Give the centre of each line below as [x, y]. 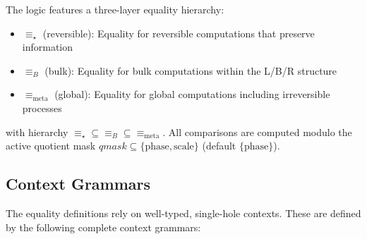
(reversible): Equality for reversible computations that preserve [179, 33]
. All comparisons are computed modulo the [257, 131]
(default [219, 146]
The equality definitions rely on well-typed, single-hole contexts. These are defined [183, 213]
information [48, 47]
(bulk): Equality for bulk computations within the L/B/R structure [191, 70]
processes [42, 108]
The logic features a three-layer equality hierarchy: [115, 9]
